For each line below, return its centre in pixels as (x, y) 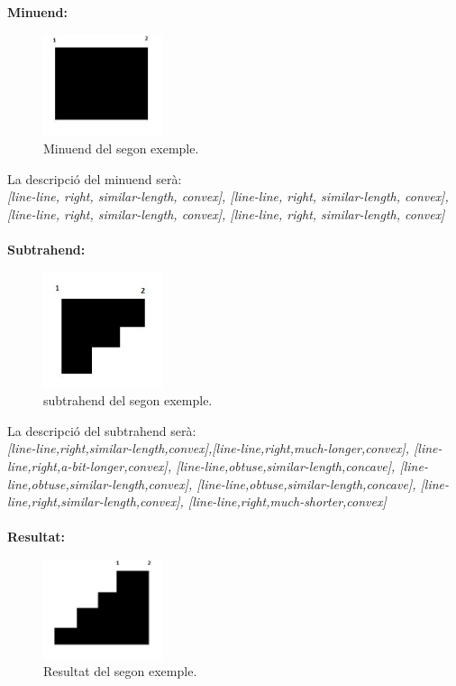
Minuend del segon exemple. (121, 148)
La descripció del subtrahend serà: (102, 430)
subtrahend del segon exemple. (128, 400)
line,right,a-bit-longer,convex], (90, 466)
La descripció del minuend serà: (95, 178)
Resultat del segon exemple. (120, 671)
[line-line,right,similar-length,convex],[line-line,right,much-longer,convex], (209, 448)
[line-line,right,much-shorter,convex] (287, 501)
